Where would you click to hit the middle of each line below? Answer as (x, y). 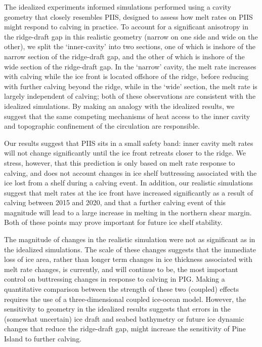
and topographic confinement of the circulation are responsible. (102, 126)
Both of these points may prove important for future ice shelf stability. (113, 222)
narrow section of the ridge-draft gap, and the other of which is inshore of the (124, 56)
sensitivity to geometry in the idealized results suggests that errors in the (117, 309)
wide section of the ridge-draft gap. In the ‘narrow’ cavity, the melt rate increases (130, 66)
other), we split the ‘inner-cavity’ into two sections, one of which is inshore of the (130, 46)
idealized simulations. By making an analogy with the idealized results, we (119, 106)
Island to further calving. (43, 338)
